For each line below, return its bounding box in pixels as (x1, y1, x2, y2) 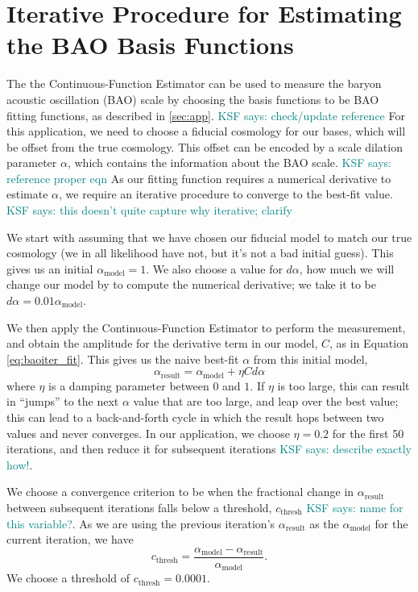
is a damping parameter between (48, 377, 209, 394)
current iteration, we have (6, 531, 134, 548)
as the (309, 515, 339, 532)
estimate (6, 186, 48, 202)
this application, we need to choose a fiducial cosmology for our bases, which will (6, 123, 406, 140)
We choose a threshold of (6, 569, 130, 586)
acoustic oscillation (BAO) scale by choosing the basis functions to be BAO (6, 90, 379, 107)
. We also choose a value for (146, 260, 283, 277)
